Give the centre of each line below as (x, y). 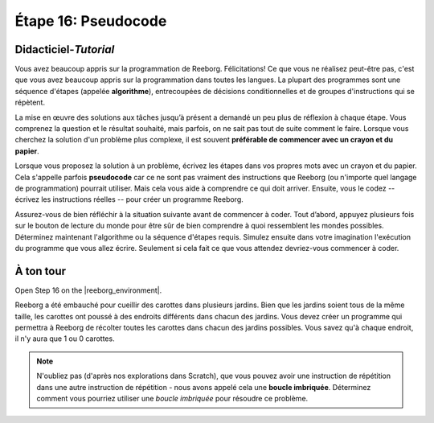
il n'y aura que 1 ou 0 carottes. (65, 339)
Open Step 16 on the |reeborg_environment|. (88, 290)
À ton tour (41, 271)
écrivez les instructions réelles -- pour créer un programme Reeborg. (129, 199)
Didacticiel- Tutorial (65, 49)
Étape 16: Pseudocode (91, 21)
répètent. (30, 103)
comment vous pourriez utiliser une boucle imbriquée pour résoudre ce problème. (172, 398)
